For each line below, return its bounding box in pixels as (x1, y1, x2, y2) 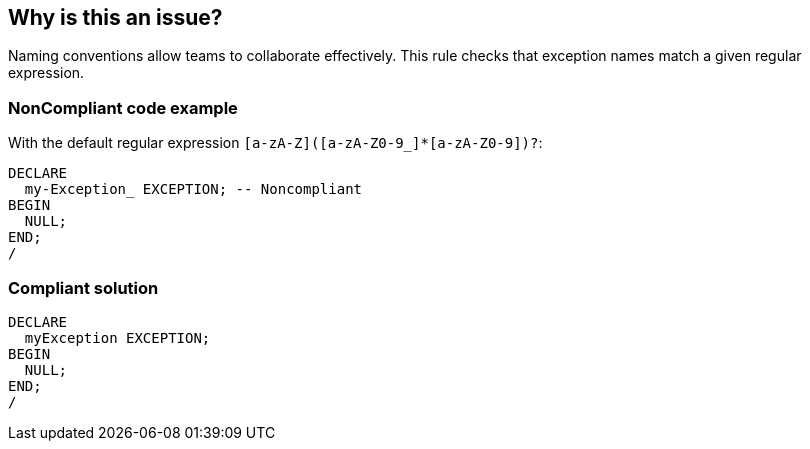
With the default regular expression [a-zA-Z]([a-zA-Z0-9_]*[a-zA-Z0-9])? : (8, 134, 543, 152)
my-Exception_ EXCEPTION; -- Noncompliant (24, 181, 363, 198)
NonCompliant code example (8, 97, 238, 118)
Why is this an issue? (8, 5, 223, 30)
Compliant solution (8, 277, 159, 298)
